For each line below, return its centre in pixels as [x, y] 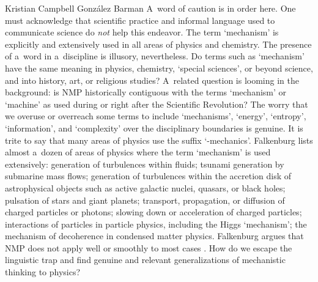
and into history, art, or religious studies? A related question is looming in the [152, 80]
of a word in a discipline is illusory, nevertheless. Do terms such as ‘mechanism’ [155, 56]
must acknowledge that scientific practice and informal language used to [140, 20]
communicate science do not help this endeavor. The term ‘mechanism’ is [142, 32]
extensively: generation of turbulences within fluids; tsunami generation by [145, 164]
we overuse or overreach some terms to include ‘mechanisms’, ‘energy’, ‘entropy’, [156, 116]
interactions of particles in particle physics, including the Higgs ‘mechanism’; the [156, 224]
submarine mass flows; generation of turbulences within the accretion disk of [148, 176]
